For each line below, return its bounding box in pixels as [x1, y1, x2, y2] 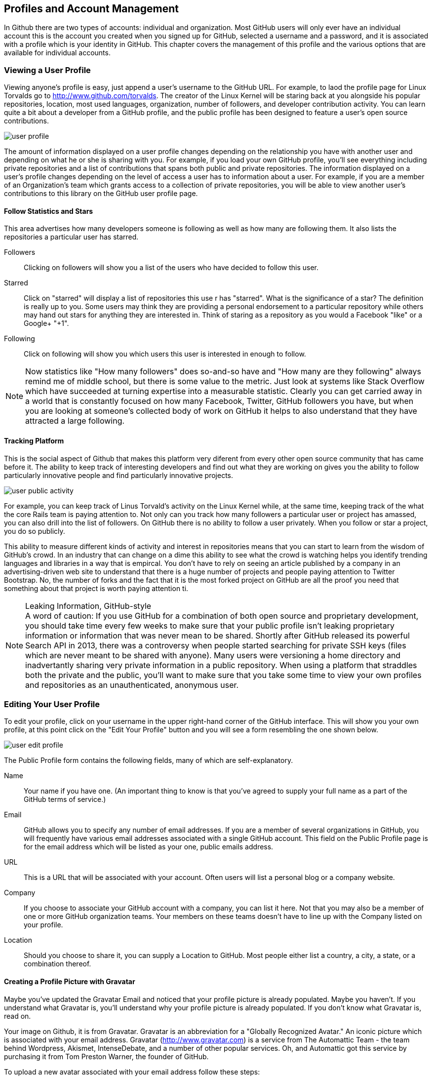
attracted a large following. [25, 416, 125, 426]
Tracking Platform [4, 437, 64, 445]
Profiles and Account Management [4, 2, 179, 15]
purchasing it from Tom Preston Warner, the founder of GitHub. [4, 1052, 209, 1061]
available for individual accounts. [4, 48, 111, 57]
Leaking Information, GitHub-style [25, 600, 152, 611]
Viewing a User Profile [4, 65, 91, 75]
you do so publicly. [4, 526, 65, 535]
